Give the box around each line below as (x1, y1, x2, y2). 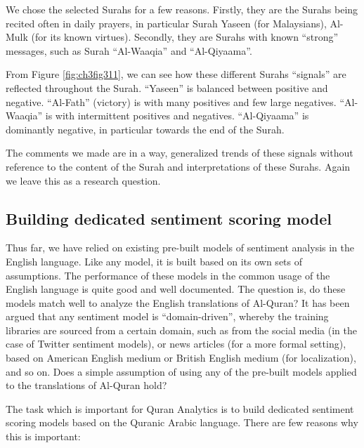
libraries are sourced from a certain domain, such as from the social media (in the (6, 322, 357, 337)
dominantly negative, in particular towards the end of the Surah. (6, 121, 285, 136)
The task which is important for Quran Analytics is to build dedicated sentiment (6, 401, 354, 416)
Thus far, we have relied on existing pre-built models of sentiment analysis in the (6, 240, 355, 255)
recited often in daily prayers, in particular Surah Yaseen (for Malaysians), (6, 15, 327, 30)
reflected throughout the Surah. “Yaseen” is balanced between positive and (6, 80, 328, 95)
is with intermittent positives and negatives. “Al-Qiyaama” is (45, 108, 309, 123)
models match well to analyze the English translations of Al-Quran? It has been (6, 295, 350, 310)
